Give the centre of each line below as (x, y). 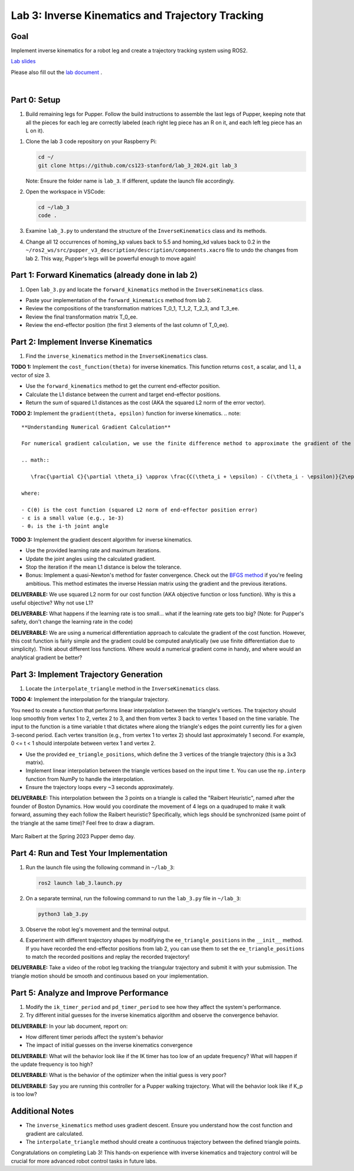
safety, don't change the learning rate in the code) (72, 622)
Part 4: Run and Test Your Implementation (89, 853)
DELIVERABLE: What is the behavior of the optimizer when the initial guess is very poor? (119, 1075)
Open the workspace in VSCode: (65, 192)
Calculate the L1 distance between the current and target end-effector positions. (123, 394)
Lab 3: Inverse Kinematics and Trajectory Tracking (137, 15)
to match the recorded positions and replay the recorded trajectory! (108, 957)
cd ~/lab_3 (54, 207)
